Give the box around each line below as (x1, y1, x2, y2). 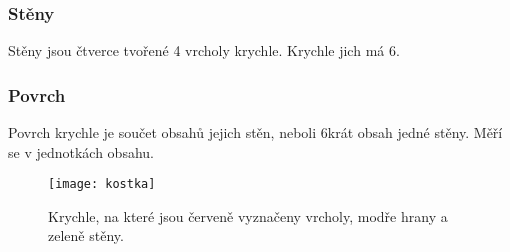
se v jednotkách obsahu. (8, 141, 154, 162)
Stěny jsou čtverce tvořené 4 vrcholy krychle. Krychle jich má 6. (8, 40, 400, 61)
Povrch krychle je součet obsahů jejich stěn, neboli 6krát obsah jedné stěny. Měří (8, 122, 503, 143)
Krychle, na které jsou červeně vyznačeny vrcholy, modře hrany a (48, 205, 448, 226)
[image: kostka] (48, 177, 156, 192)
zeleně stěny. (48, 225, 124, 246)
